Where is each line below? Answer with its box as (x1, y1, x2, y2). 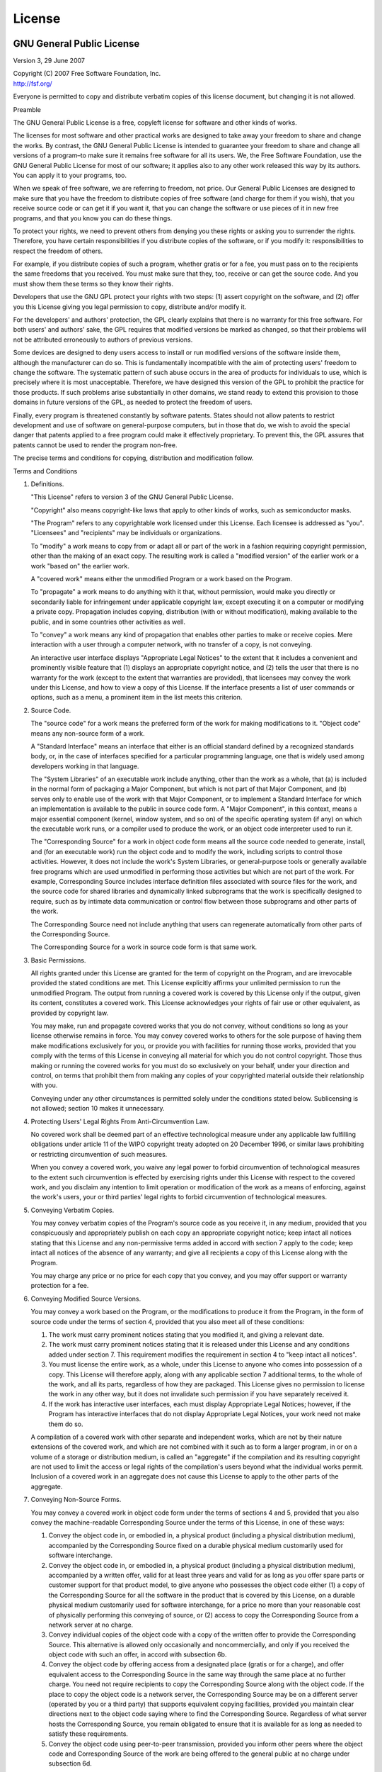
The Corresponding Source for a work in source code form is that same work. (30, 943, 257, 951)
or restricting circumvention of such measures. (30, 1150, 168, 1158)
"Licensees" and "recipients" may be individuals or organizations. (30, 529, 222, 537)
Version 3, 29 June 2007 (13, 57, 85, 65)
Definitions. (30, 479, 64, 488)
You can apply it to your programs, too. (13, 171, 127, 179)
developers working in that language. (30, 762, 139, 770)
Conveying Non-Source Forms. (30, 1496, 122, 1504)
